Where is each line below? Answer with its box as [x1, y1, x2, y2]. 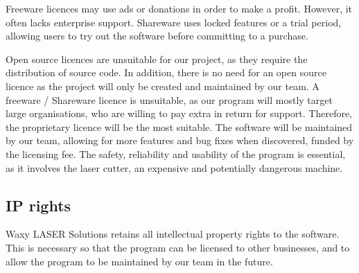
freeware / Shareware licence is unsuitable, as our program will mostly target [6, 92, 333, 107]
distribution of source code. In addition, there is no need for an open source [6, 65, 326, 80]
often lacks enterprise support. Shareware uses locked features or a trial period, [6, 15, 342, 29]
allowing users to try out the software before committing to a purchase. [6, 28, 308, 43]
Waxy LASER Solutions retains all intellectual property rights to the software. [6, 227, 340, 241]
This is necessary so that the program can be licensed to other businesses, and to [6, 240, 350, 254]
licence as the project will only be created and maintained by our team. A [6, 78, 319, 93]
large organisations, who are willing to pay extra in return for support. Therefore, [6, 106, 353, 121]
